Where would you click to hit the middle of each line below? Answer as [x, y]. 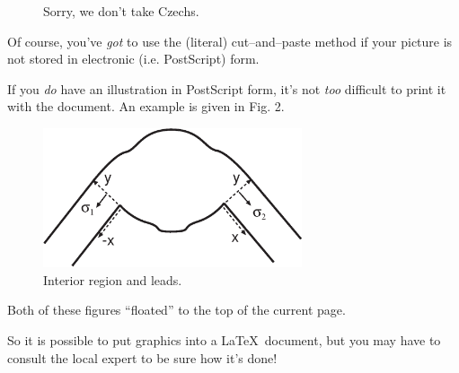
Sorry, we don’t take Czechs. [121, 11]
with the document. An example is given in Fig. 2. [146, 106]
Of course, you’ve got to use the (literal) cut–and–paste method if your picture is [230, 41]
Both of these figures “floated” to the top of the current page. [177, 310]
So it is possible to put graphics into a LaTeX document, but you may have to [224, 340]
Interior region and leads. [113, 279]
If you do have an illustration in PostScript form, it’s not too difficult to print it [227, 88]
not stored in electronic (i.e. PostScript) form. [133, 59]
